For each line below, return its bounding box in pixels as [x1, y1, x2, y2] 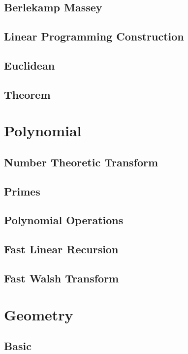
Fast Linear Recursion [4, 241, 119, 257]
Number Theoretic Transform [4, 154, 158, 169]
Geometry [4, 304, 73, 324]
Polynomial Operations [4, 212, 124, 228]
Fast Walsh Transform [4, 271, 119, 286]
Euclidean [4, 57, 55, 73]
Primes [4, 183, 40, 198]
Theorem [4, 86, 51, 102]
